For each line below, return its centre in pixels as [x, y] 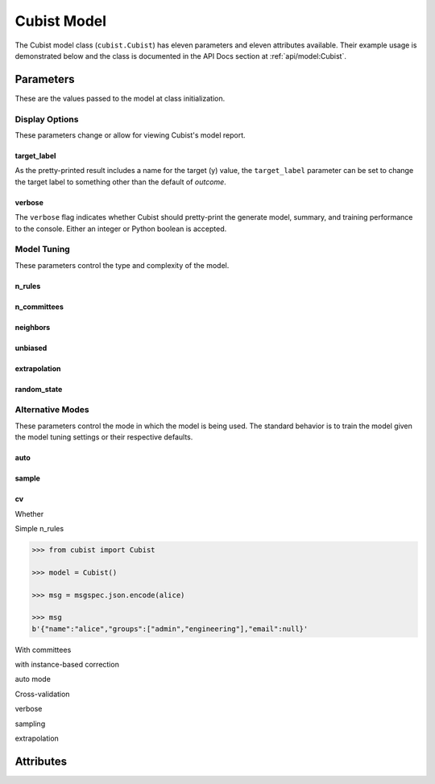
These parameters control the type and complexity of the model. [122, 265]
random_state [39, 389]
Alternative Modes [52, 410]
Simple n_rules [39, 528]
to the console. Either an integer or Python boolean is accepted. [121, 229]
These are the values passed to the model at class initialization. [120, 98]
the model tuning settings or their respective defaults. [104, 437]
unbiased [31, 348]
